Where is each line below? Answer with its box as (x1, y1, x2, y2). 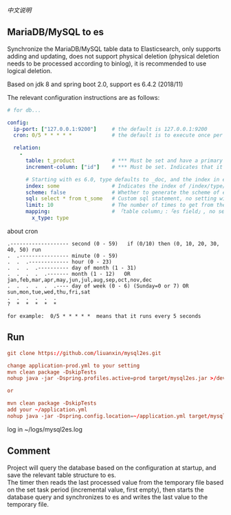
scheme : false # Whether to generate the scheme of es (25, 189, 229, 196)
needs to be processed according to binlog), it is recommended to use (7, 59, 207, 68)
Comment (7, 445, 51, 457)
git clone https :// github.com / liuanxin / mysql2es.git (7, 350, 162, 356)
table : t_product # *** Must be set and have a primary (25, 157, 223, 164)
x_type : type (32, 214, 69, 222)
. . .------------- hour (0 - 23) (7, 258, 112, 265)
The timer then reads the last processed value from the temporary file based (7, 478, 224, 486)
